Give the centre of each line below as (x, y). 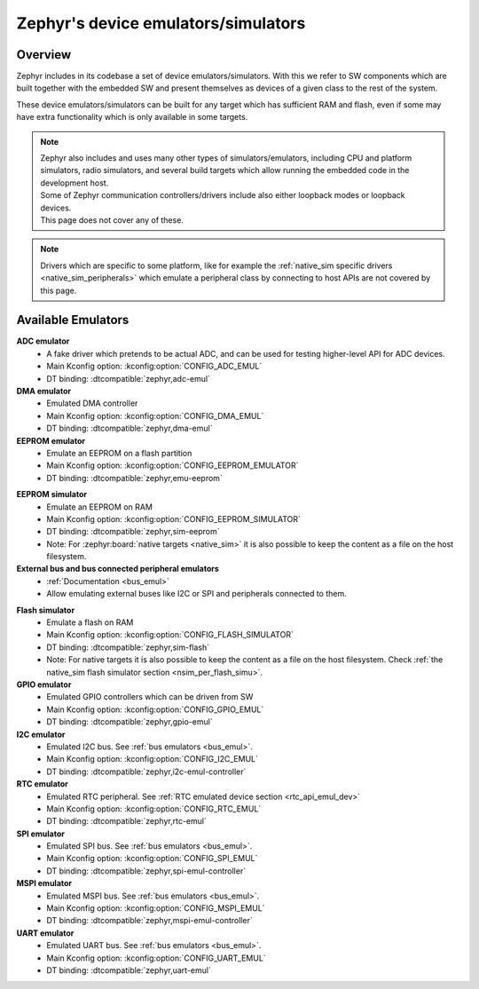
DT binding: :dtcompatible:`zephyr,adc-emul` (128, 378)
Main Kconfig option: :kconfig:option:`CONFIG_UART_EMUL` (156, 958)
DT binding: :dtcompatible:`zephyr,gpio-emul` (130, 722)
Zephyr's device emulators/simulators (161, 23)
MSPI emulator (44, 883)
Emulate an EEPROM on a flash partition (119, 453)
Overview (44, 55)
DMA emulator (43, 391)
